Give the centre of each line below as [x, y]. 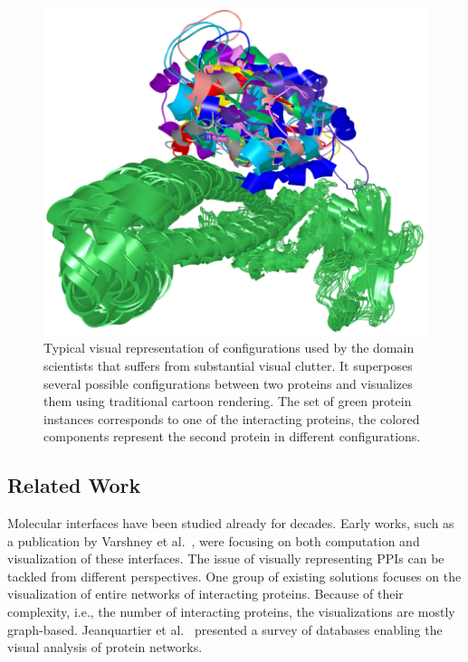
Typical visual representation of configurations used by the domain [229, 348]
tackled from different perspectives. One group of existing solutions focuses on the [234, 576]
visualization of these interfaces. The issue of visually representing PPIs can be [226, 558]
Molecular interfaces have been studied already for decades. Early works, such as [231, 523]
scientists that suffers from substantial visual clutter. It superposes [228, 365]
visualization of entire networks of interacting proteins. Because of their [205, 594]
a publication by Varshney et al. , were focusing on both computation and [214, 540]
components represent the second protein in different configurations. [232, 436]
